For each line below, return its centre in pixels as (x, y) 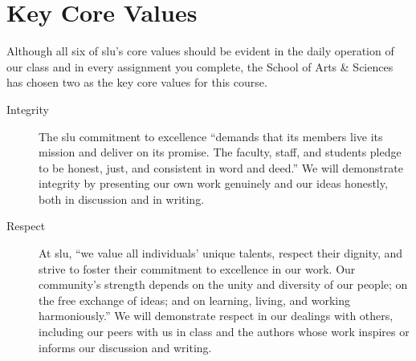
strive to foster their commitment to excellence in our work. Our (197, 268)
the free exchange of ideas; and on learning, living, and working (194, 300)
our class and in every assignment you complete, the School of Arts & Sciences (200, 66)
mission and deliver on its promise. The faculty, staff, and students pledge (220, 152)
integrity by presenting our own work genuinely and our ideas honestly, (213, 183)
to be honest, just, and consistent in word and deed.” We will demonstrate (221, 167)
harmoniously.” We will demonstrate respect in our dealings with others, (216, 316)
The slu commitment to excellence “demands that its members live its (211, 136)
